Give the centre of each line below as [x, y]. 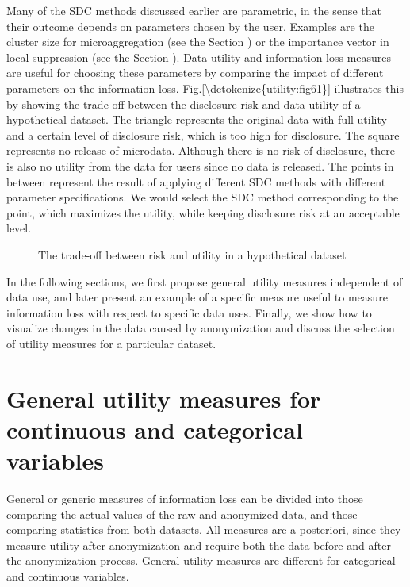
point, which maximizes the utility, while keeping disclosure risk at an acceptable [203, 212]
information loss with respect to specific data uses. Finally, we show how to [189, 312]
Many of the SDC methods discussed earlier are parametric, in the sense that [194, 10]
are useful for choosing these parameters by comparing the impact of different [195, 73]
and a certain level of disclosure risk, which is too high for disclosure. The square [203, 134]
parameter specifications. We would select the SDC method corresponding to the [203, 197]
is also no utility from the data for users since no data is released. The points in [200, 165]
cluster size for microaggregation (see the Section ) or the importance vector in [198, 42]
